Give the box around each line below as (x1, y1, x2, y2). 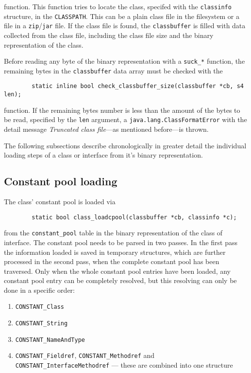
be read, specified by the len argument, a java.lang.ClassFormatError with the (4, 114, 247, 124)
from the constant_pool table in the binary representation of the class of (4, 228, 223, 238)
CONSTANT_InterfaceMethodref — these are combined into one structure (15, 360, 233, 370)
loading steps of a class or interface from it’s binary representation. (4, 150, 203, 160)
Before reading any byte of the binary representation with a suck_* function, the (4, 56, 245, 66)
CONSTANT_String (15, 320, 68, 327)
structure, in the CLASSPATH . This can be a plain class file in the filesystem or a (4, 11, 239, 21)
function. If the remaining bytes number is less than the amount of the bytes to (4, 105, 240, 115)
